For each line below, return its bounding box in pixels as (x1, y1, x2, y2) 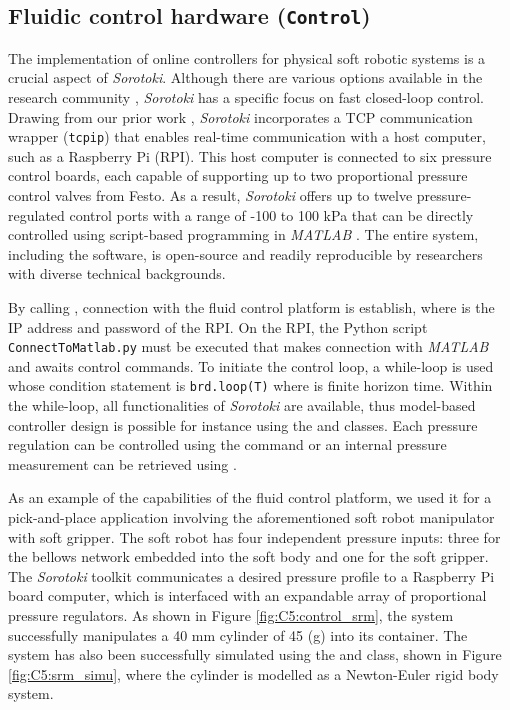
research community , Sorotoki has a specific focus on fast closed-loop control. (8, 86, 484, 107)
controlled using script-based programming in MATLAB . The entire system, (8, 224, 479, 245)
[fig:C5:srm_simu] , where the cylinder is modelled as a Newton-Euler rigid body (8, 663, 499, 684)
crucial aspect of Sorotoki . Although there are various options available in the (8, 67, 483, 88)
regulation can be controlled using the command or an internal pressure (8, 434, 447, 455)
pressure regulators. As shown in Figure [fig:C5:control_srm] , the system (8, 605, 454, 625)
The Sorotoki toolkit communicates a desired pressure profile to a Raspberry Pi (8, 565, 495, 586)
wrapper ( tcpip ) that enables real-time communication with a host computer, (8, 126, 486, 147)
